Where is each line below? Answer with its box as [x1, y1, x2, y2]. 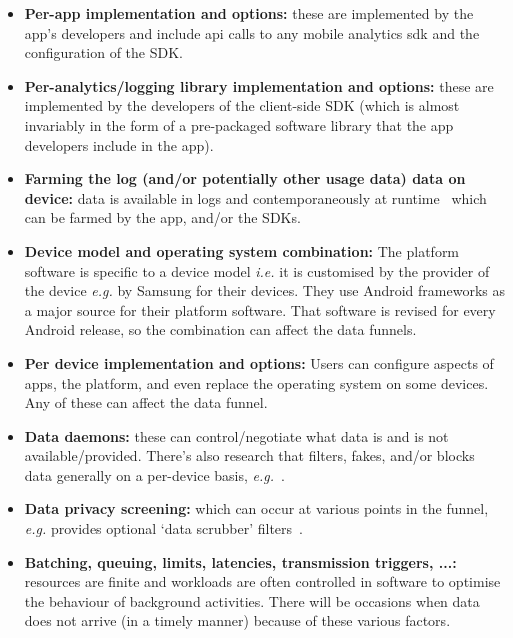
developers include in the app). [24, 134, 214, 155]
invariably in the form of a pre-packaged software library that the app [24, 114, 454, 135]
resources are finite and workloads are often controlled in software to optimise [24, 571, 501, 592]
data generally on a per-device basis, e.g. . [24, 464, 285, 485]
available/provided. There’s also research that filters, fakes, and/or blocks [24, 445, 475, 466]
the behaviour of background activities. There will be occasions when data [24, 590, 480, 611]
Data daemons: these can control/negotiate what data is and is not [24, 425, 449, 446]
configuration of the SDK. [24, 42, 183, 63]
